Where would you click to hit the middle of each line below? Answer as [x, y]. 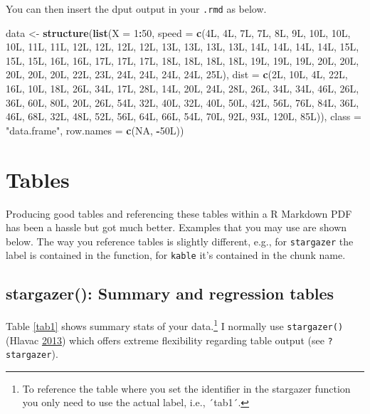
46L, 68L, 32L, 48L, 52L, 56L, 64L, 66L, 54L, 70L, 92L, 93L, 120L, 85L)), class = [184, 116]
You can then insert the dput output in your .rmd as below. [136, 9]
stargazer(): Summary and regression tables [170, 293]
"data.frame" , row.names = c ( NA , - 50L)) [95, 130]
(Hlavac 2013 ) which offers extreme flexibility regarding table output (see [165, 340]
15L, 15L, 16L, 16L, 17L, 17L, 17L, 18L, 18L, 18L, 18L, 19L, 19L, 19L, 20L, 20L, [183, 60]
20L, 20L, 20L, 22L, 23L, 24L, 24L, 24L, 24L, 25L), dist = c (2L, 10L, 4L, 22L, [177, 74]
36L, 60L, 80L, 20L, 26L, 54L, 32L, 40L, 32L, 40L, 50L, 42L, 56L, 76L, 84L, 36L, [183, 102]
